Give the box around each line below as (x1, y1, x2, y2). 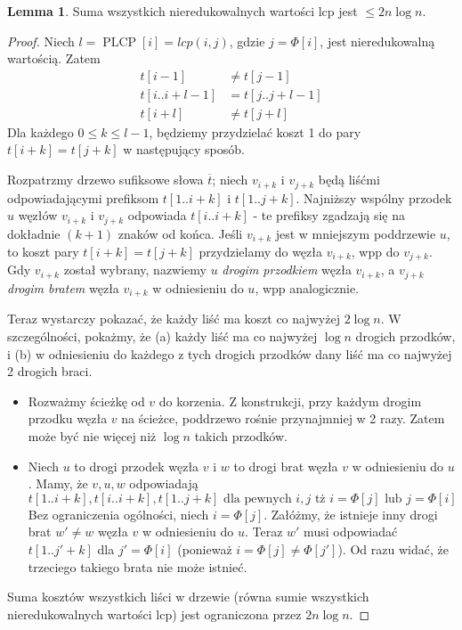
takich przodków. (194, 426, 288, 445)
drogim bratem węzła (7, 278, 119, 297)
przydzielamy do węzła (199, 242, 323, 261)
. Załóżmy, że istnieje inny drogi (263, 504, 438, 523)
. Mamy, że (28, 474, 88, 493)
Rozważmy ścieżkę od (28, 391, 145, 410)
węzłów (18, 206, 58, 225)
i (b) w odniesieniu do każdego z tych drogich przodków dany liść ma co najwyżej (7, 344, 452, 363)
